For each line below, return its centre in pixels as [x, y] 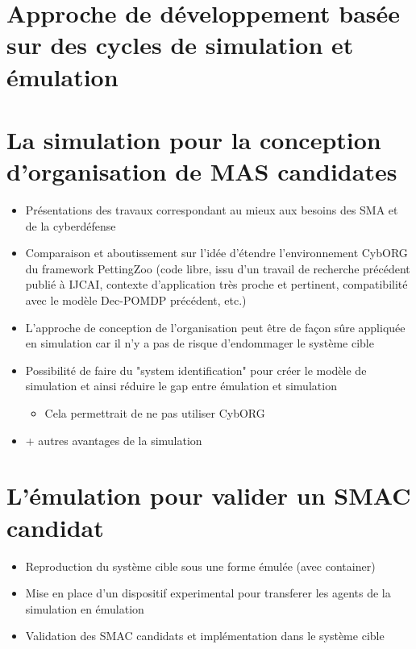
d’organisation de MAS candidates [202, 171]
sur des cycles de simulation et [180, 45]
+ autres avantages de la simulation [114, 440]
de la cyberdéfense [71, 225]
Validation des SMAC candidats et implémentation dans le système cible [205, 636]
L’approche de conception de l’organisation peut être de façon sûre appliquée [215, 327]
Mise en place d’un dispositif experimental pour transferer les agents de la [208, 593]
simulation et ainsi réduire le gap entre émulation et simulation [181, 386]
